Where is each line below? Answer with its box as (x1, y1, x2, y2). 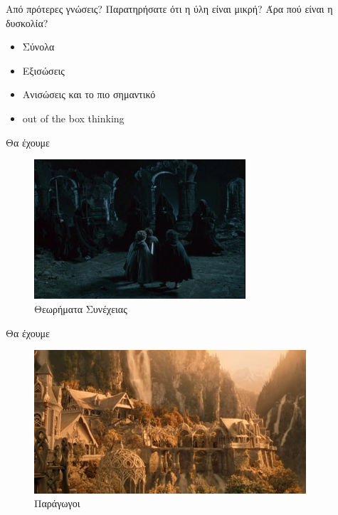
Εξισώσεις (22, 63, 65, 78)
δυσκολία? (6, 15, 48, 30)
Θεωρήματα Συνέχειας (34, 301, 127, 316)
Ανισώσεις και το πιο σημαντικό (22, 87, 156, 102)
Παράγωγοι (34, 496, 80, 511)
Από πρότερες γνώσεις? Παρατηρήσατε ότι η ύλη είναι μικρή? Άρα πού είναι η (6, 1, 333, 16)
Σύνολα (22, 39, 55, 54)
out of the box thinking (22, 110, 125, 125)
